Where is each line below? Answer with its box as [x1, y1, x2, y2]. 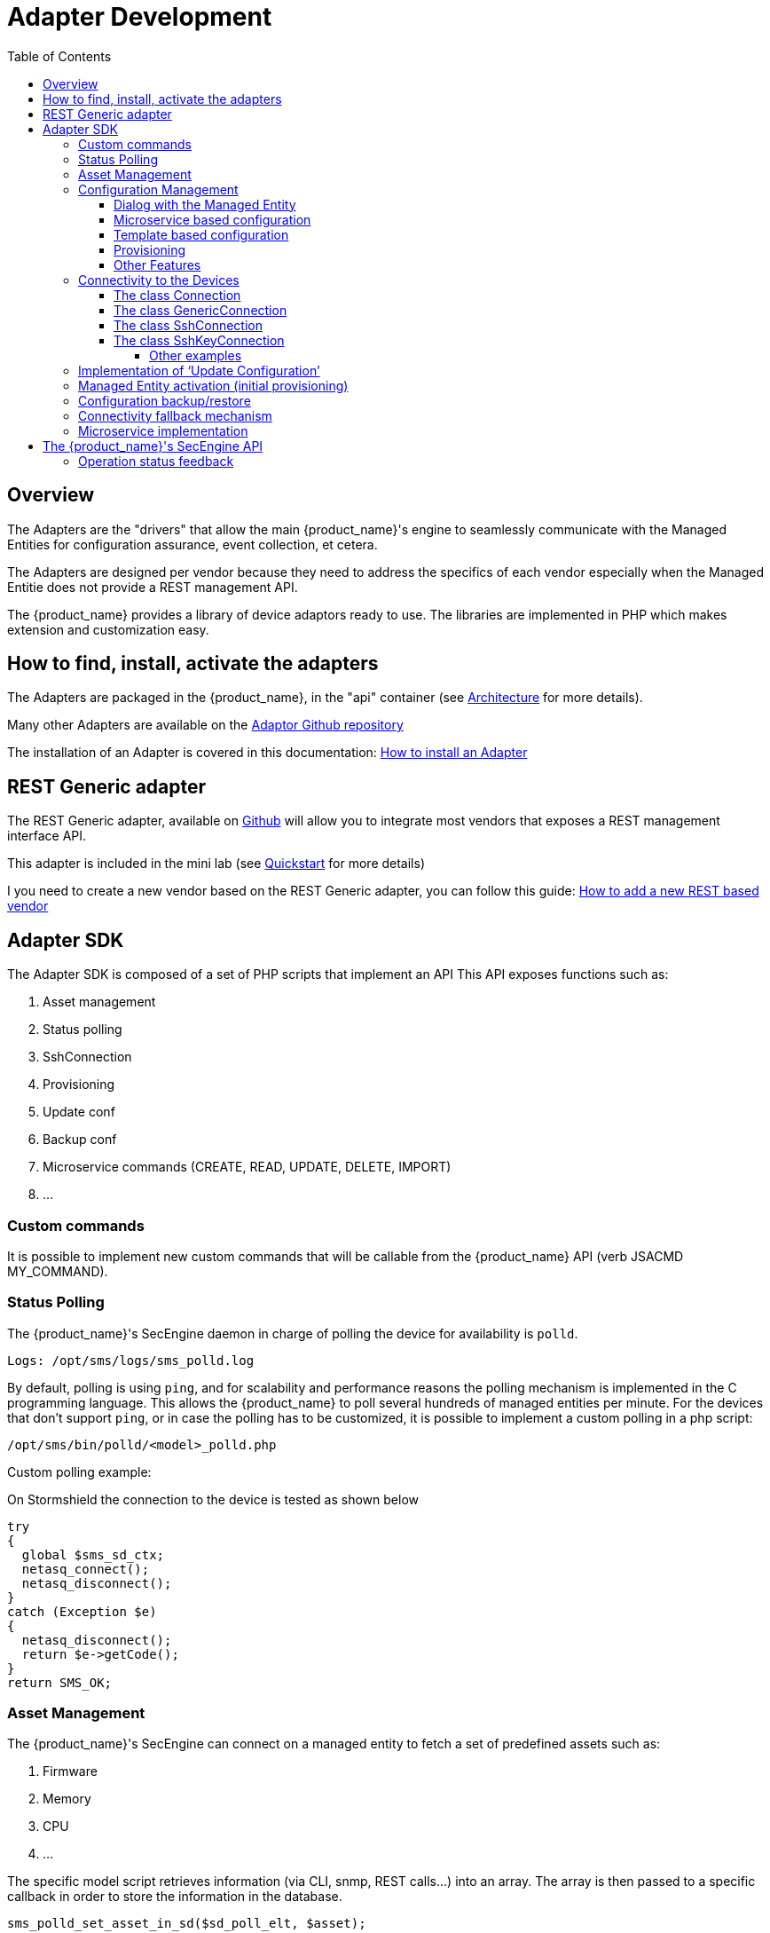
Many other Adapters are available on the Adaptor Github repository [7, 717, 404, 733]
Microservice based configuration [114, 211, 311, 227]
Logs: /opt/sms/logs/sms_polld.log [7, 1353, 255, 1368]
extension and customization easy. [7, 621, 209, 637]
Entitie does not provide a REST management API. [7, 579, 298, 595]
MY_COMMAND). [7, 1263, 108, 1279]
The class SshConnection [114, 317, 263, 333]
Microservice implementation [78, 422, 248, 438]
